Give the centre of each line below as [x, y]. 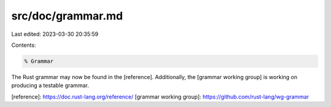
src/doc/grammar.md [67, 16]
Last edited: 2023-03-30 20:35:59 [55, 34]
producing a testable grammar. [50, 86]
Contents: [24, 45]
